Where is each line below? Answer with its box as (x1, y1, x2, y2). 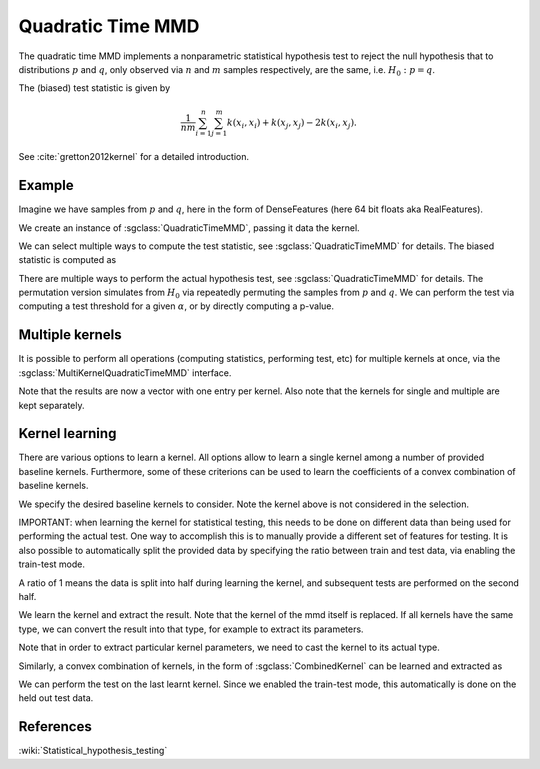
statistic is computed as (18, 254, 117, 266)
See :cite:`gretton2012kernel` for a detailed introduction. (18, 151, 250, 163)
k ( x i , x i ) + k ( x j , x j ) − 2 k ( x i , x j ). (226, 116, 357, 130)
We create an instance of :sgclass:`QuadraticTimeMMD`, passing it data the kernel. (18, 221, 360, 234)
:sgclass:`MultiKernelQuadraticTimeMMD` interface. (18, 366, 232, 379)
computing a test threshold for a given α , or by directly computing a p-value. (18, 300, 335, 312)
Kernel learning (18, 425, 117, 442)
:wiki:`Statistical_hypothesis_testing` (18, 745, 168, 757)
